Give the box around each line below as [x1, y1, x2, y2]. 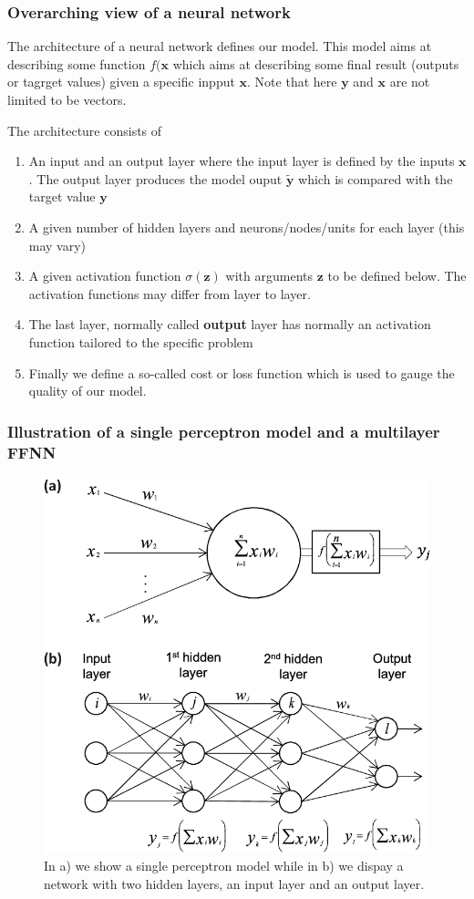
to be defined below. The [327, 266, 467, 285]
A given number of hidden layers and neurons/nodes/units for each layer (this [28, 217, 465, 236]
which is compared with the [298, 169, 453, 188]
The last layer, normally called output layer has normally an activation [28, 315, 431, 334]
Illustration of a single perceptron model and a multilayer [7, 419, 440, 442]
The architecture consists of [7, 120, 162, 139]
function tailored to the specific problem [28, 332, 253, 351]
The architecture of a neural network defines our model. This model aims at [7, 36, 432, 56]
